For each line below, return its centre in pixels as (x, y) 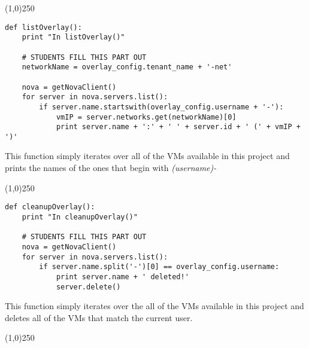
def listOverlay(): (43, 27)
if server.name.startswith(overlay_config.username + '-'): (161, 107)
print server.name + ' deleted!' (122, 277)
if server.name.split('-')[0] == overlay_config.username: (159, 267)
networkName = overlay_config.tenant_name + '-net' (127, 67)
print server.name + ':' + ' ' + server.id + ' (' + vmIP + (178, 127)
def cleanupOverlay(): (50, 207)
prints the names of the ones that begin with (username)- (111, 168)
